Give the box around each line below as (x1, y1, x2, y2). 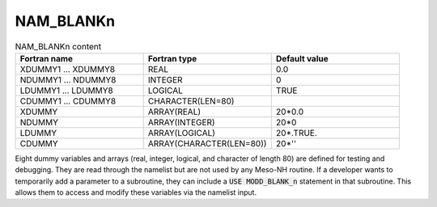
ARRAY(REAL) (147, 106, 202, 117)
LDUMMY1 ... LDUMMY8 (19, 85, 113, 96)
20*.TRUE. (275, 127, 317, 138)
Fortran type (147, 53, 197, 64)
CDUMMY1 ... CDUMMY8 (19, 95, 117, 107)
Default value (275, 53, 329, 64)
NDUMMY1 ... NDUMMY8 (19, 74, 117, 85)
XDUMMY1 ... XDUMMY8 (19, 63, 116, 74)
